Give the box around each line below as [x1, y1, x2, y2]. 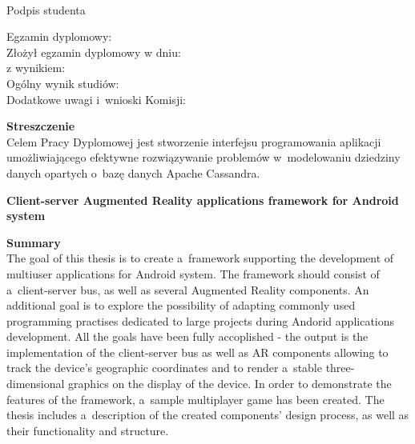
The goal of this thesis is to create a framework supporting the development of [6, 250, 394, 266]
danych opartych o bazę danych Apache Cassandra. [6, 164, 260, 181]
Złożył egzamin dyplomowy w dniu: [6, 43, 181, 60]
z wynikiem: [6, 59, 66, 76]
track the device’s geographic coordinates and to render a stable [6, 359, 322, 376]
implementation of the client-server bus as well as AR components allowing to [6, 343, 389, 360]
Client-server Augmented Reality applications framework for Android [6, 191, 399, 208]
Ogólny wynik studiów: [6, 74, 119, 91]
